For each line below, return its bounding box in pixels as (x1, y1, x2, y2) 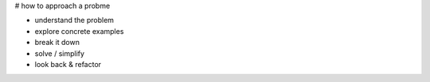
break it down (34, 38, 80, 47)
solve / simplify (34, 48, 85, 58)
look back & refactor (34, 59, 102, 69)
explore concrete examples (34, 26, 124, 35)
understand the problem (34, 16, 115, 25)
